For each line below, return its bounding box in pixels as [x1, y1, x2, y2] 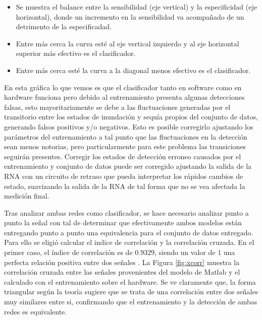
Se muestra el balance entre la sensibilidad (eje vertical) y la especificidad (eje [16, 2, 257, 12]
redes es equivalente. [4, 306, 67, 316]
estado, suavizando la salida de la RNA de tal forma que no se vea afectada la [4, 180, 245, 191]
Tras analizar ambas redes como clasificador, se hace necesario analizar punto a [4, 207, 249, 218]
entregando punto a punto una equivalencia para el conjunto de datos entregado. [4, 227, 253, 237]
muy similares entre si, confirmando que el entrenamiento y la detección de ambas [4, 296, 257, 307]
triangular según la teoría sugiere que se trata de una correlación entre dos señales [4, 286, 258, 297]
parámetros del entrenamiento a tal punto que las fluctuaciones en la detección [4, 131, 247, 142]
